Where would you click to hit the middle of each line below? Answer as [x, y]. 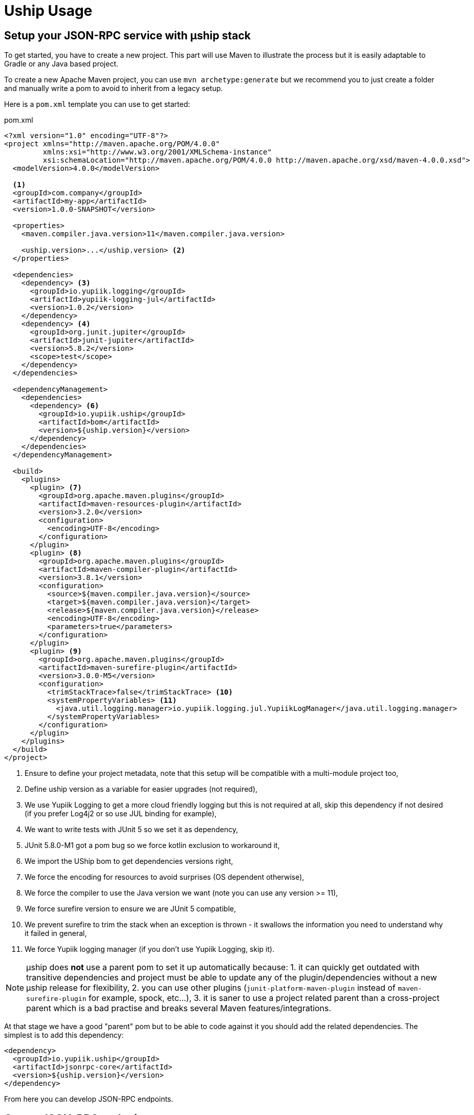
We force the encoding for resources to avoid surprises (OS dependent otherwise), [165, 877]
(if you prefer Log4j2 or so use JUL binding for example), [121, 814]
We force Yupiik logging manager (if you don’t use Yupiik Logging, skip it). [149, 949]
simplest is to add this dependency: [64, 1035]
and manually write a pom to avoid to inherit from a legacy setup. [114, 88]
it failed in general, [56, 933]
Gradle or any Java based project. [61, 64]
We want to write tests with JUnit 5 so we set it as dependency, [132, 830]
